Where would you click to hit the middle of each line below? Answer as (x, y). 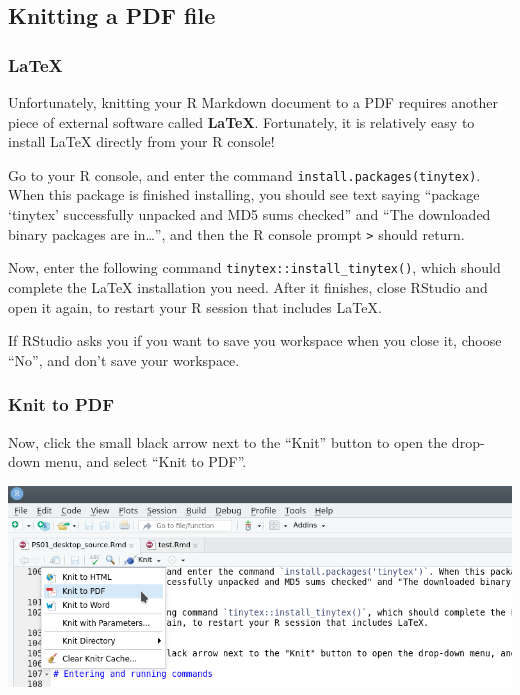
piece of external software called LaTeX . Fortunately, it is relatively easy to (241, 121)
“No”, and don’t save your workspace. (124, 359)
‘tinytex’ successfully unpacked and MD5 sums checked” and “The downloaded (249, 214)
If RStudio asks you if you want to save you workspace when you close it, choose (255, 340)
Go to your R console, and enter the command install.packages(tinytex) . (244, 174)
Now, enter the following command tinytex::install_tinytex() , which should (254, 267)
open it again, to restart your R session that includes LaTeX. (195, 306)
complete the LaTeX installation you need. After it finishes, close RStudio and (248, 286)
